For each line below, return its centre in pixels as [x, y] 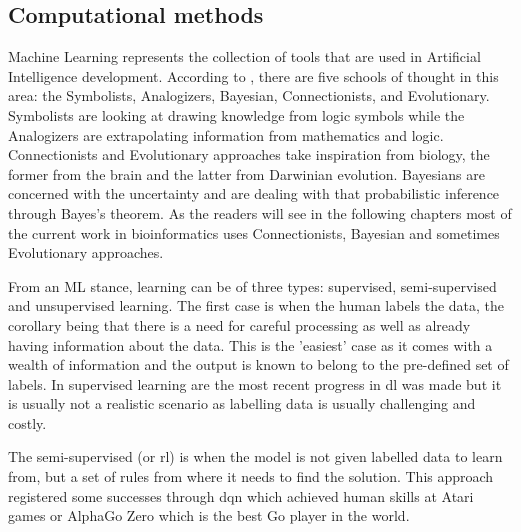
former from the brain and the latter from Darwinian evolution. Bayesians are [246, 173]
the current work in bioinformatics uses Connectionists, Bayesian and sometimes [254, 232]
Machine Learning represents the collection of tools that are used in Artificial [244, 56]
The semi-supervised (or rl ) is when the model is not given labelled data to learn [255, 456]
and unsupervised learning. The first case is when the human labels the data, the [256, 305]
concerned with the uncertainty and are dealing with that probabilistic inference [254, 193]
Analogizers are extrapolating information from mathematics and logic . [226, 134]
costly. [27, 422]
